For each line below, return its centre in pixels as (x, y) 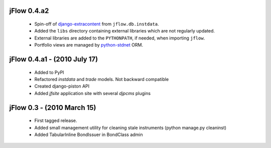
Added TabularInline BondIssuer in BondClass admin (89, 134)
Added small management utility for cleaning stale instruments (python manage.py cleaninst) (130, 127)
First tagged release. (56, 120)
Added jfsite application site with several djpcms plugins (92, 93)
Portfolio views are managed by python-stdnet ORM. (89, 45)
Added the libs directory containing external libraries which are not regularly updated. (125, 31)
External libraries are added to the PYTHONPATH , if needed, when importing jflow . (120, 38)
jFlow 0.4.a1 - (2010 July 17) (53, 59)
